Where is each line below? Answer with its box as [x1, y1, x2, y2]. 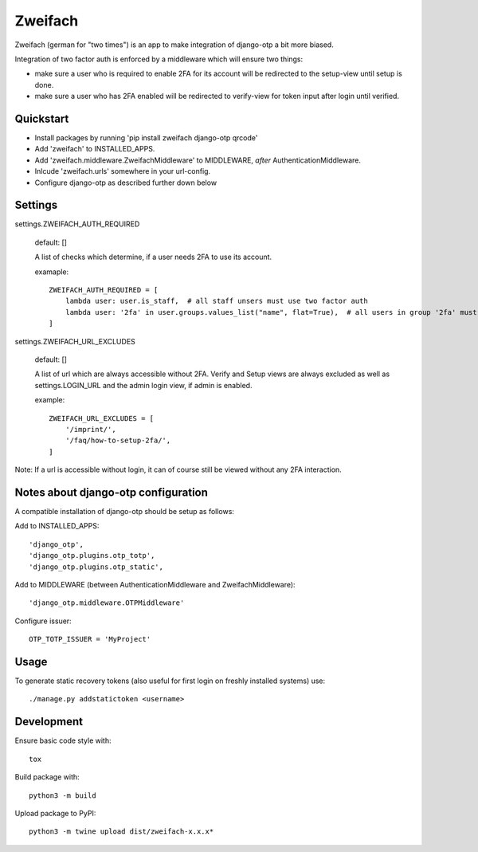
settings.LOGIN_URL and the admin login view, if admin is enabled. [34, 380, 253, 390]
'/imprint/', [65, 425, 116, 434]
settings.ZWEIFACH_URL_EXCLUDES [14, 336, 135, 346]
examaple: [34, 267, 69, 277]
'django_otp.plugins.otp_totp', [29, 551, 155, 560]
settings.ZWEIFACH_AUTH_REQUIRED [14, 219, 140, 229]
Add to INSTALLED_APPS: [14, 521, 100, 531]
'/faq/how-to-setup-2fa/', [65, 436, 171, 446]
